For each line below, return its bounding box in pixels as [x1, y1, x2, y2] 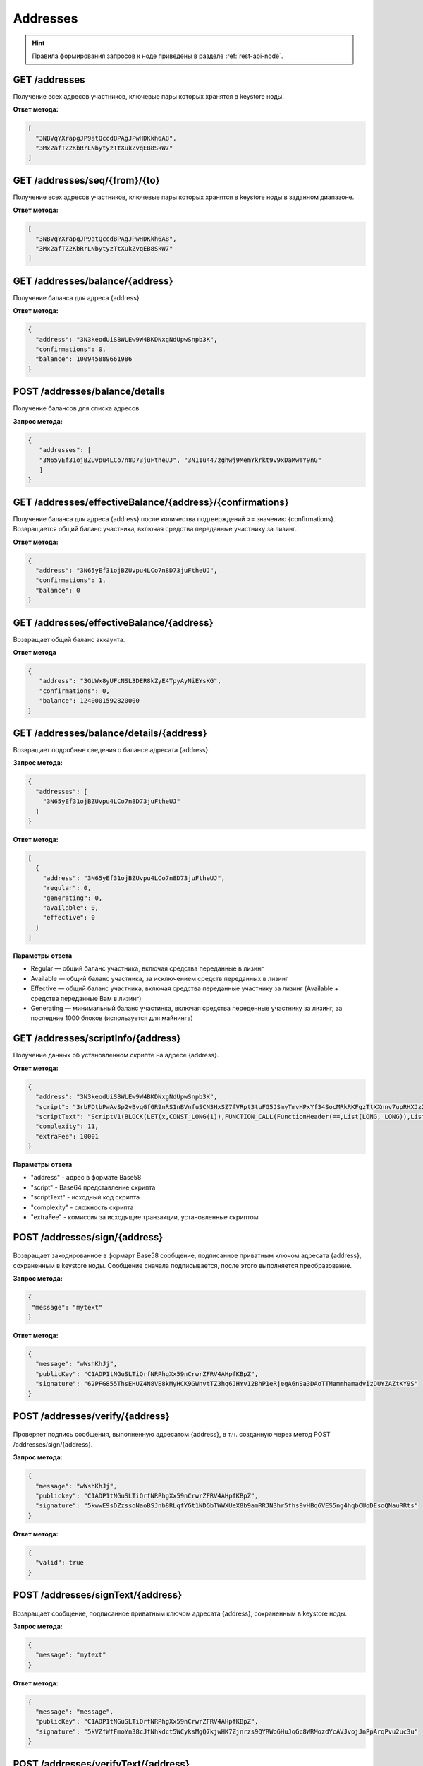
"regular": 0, [42, 884, 92, 892]
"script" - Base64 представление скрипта [30, 1183, 156, 1192]
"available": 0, [42, 903, 99, 911]
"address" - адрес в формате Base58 [30, 1173, 142, 1182]
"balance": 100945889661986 [35, 355, 133, 363]
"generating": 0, [42, 894, 103, 902]
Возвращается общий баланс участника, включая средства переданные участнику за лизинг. [13, 525, 298, 533]
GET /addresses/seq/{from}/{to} [13, 174, 160, 186]
